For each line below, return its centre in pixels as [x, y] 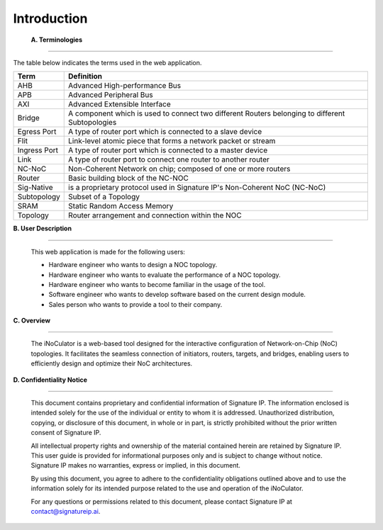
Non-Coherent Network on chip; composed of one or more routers [179, 169]
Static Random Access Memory [121, 206]
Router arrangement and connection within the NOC [155, 215]
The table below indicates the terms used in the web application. [107, 62]
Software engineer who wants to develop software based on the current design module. [177, 295]
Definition [85, 77]
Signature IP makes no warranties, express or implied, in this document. [136, 466]
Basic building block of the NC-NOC [129, 179]
